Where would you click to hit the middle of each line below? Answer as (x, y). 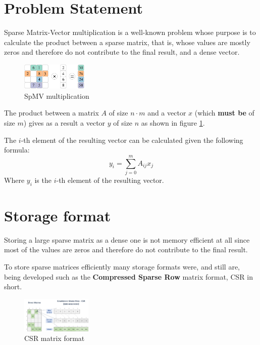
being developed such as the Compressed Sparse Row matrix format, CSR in (128, 276)
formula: (17, 150)
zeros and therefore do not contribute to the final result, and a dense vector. (122, 52)
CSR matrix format (55, 338)
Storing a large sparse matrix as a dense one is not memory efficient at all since (127, 239)
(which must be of (224, 113)
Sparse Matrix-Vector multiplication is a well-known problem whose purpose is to (130, 32)
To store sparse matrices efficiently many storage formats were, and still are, (122, 267)
